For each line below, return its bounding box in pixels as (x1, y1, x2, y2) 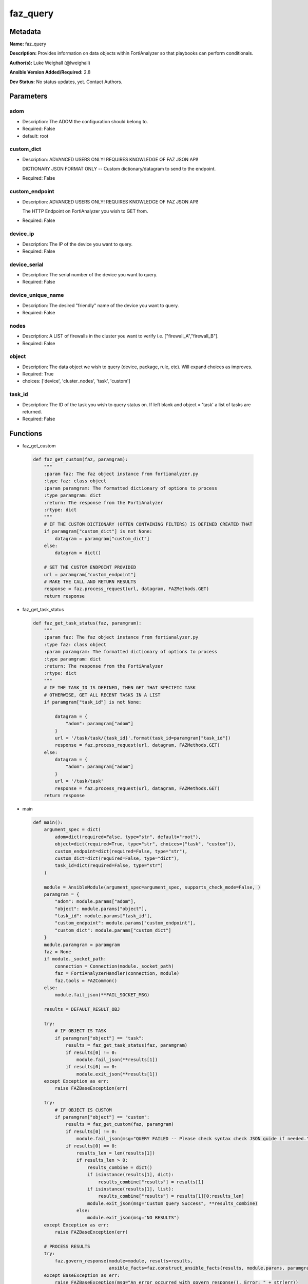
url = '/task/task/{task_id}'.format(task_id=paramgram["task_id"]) (54, 735, 231, 741)
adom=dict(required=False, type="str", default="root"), (54, 834, 201, 840)
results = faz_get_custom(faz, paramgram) (65, 1121, 174, 1127)
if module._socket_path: (44, 956, 107, 962)
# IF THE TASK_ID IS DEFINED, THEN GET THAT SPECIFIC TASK (44, 685, 196, 691)
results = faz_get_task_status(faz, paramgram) (65, 1043, 188, 1048)
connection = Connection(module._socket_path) (54, 963, 174, 969)
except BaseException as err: (44, 1272, 120, 1278)
